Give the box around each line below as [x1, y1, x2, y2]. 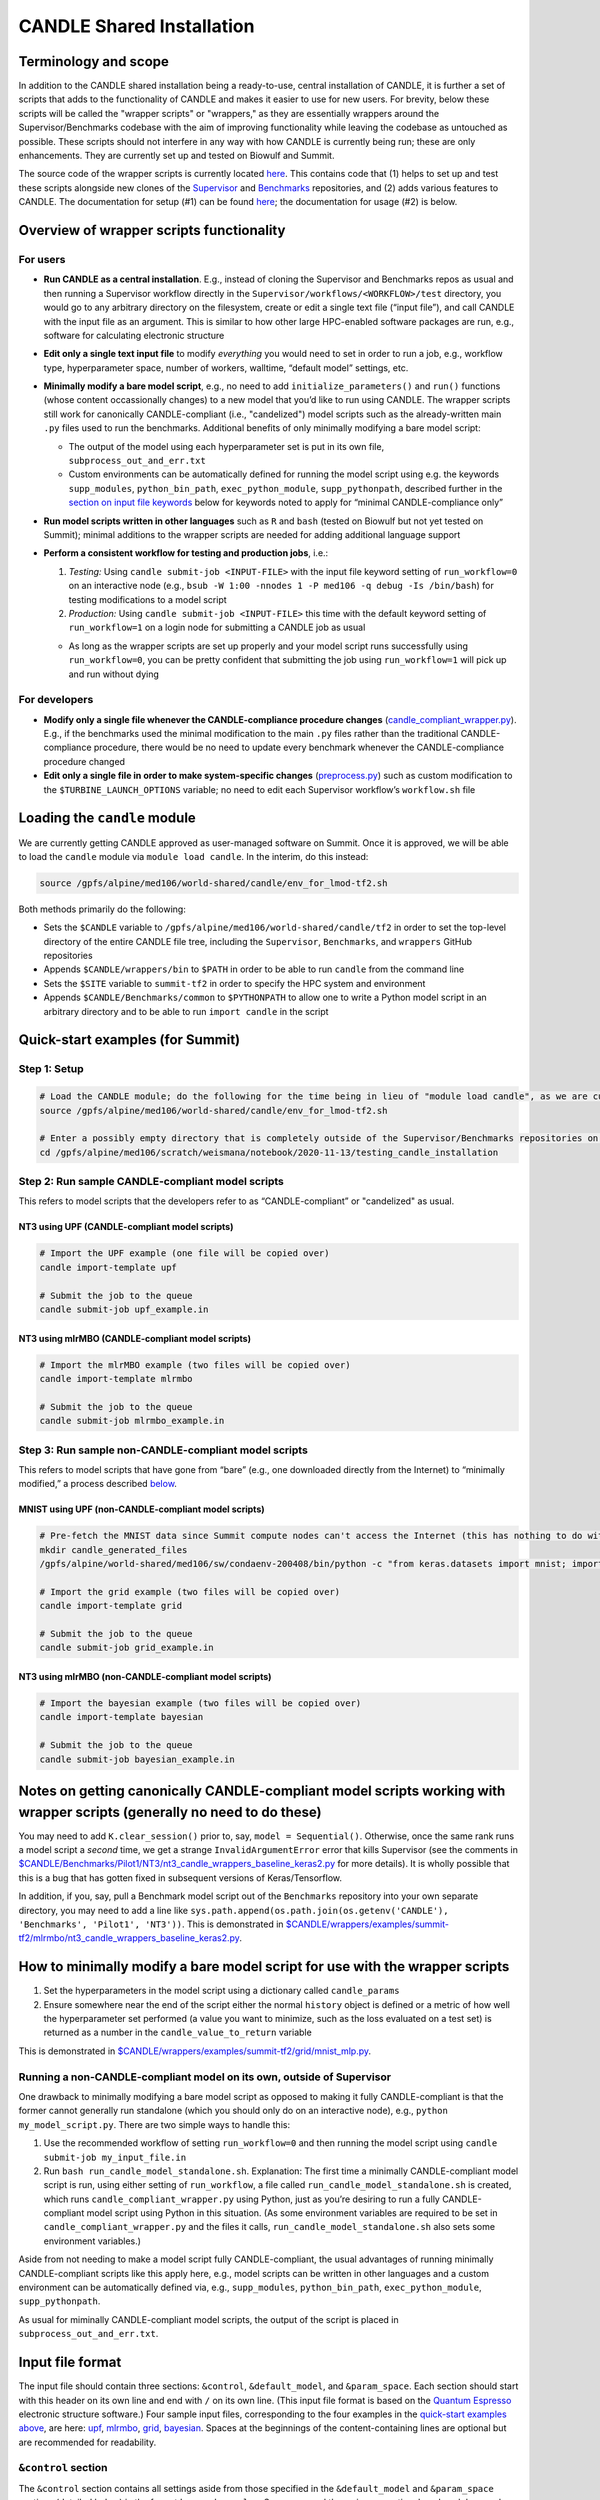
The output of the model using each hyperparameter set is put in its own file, [68, 440, 385, 452]
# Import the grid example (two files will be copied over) [39, 1586, 341, 1597]
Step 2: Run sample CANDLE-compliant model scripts [18, 1175, 284, 1189]
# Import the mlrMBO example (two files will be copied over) [39, 1359, 351, 1370]
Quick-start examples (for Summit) [18, 1031, 241, 1049]
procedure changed [43, 755, 125, 767]
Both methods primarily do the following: [18, 903, 187, 915]
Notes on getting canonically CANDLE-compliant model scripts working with [18, 1782, 506, 1799]
